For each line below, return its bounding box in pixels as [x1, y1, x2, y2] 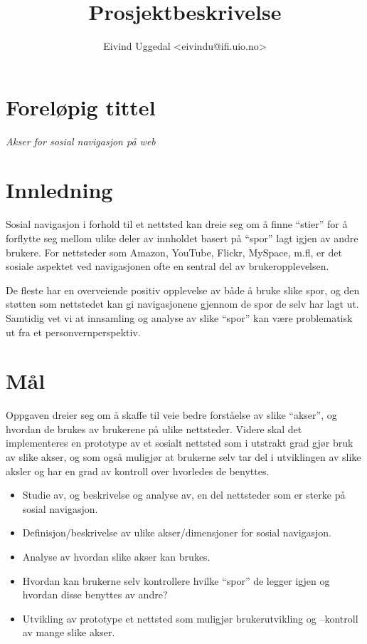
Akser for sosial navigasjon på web [6, 133, 156, 148]
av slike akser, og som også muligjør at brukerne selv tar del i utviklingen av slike [6, 450, 361, 464]
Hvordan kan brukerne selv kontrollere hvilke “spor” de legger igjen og [22, 573, 330, 588]
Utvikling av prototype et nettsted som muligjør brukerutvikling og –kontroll [22, 611, 358, 625]
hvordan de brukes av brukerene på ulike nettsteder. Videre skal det [6, 421, 302, 436]
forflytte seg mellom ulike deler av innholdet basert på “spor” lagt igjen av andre [6, 230, 358, 245]
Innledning [6, 175, 113, 204]
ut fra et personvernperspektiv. [6, 324, 141, 339]
